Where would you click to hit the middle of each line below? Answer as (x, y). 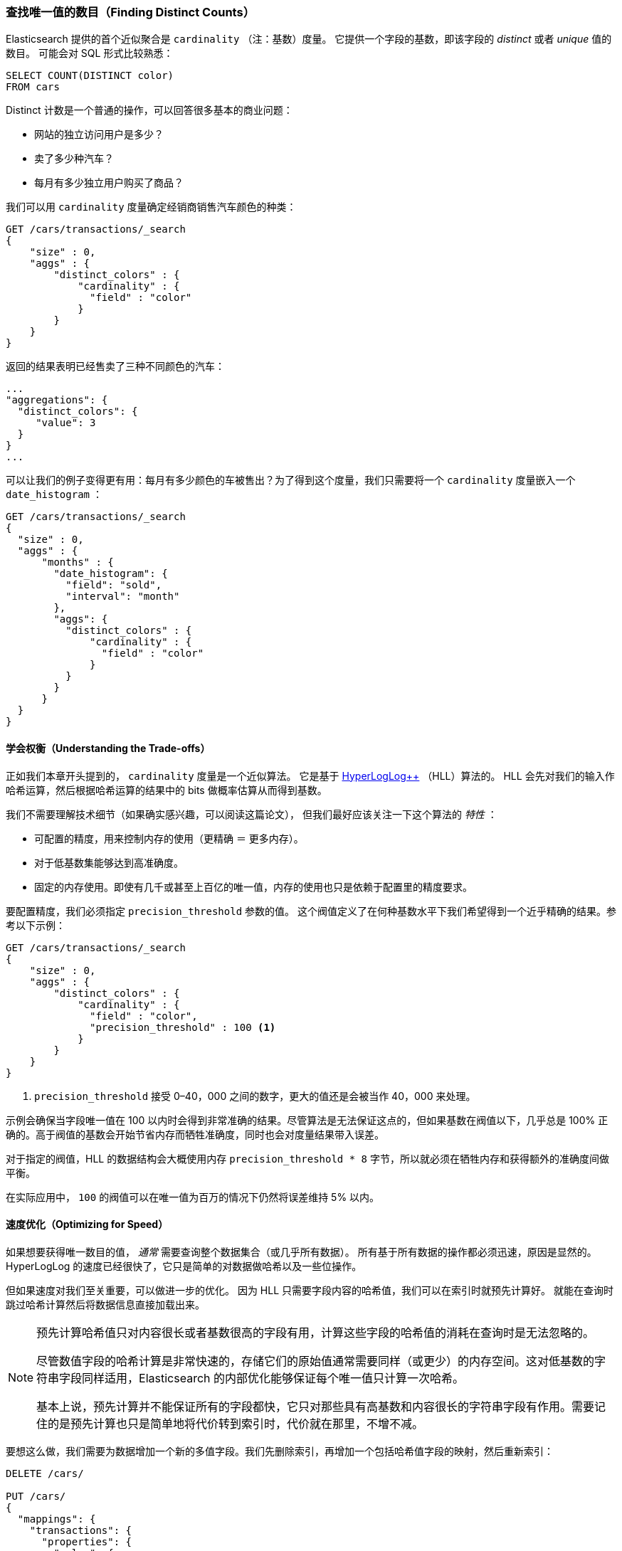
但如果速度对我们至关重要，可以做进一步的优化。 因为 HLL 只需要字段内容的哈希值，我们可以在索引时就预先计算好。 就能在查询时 (310, 1290)
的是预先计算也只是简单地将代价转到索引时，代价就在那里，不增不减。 (236, 1423)
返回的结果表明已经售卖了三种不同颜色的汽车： (115, 366)
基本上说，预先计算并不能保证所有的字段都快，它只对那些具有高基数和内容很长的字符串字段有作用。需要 (316, 1406)
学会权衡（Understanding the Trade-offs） (108, 748)
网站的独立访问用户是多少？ (99, 134)
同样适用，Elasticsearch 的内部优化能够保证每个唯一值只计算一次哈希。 (273, 1378)
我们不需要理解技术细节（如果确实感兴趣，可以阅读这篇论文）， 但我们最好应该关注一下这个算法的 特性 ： (252, 814)
